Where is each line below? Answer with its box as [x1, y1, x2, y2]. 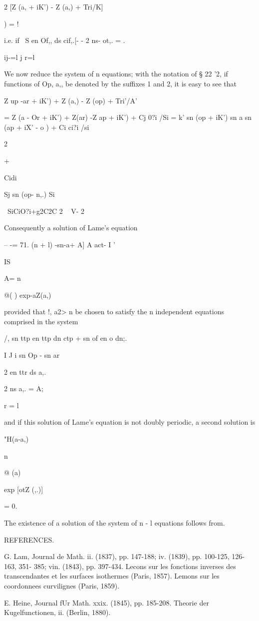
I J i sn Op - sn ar [4, 350, 60, 360]
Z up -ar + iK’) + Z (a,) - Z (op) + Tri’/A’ [4, 95, 137, 105]
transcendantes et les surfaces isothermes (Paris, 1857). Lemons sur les [4, 571, 220, 581]
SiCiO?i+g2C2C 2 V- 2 [7, 205, 84, 216]
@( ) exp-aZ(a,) [4, 289, 51, 300]
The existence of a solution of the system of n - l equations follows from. [4, 518, 225, 528]
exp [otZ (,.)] [4, 484, 43, 494]
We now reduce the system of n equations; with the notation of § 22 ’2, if [4, 68, 228, 79]
